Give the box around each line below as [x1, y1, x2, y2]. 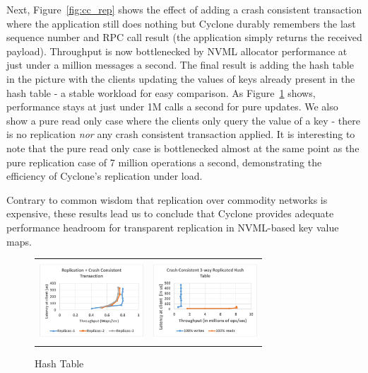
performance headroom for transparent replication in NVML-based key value [6, 219, 339, 234]
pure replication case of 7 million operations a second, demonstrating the [6, 154, 322, 169]
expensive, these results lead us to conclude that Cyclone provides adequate [6, 206, 334, 221]
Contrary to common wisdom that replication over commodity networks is [6, 192, 328, 207]
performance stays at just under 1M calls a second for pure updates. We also [6, 99, 338, 114]
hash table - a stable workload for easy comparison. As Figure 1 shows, [6, 85, 316, 100]
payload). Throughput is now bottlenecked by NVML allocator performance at [6, 43, 348, 58]
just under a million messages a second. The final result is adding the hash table [6, 57, 354, 72]
